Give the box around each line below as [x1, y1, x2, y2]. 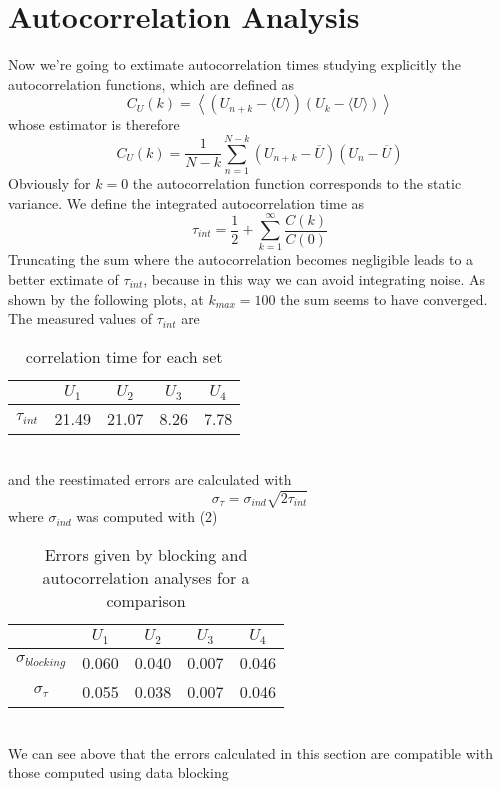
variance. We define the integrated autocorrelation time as [8, 192, 365, 213]
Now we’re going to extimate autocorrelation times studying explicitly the [8, 54, 461, 75]
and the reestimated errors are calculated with [8, 469, 292, 490]
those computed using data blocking [8, 762, 229, 783]
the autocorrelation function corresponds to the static [132, 173, 462, 194]
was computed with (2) [76, 506, 218, 527]
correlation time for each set [25, 344, 223, 368]
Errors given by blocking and [44, 542, 248, 566]
